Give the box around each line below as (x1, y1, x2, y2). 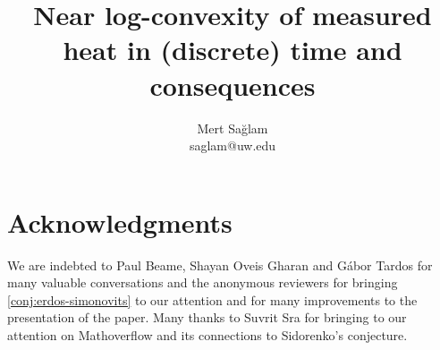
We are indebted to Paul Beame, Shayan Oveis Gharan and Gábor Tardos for (7, 255, 433, 274)
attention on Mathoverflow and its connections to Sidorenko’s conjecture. (7, 326, 408, 344)
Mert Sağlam (197, 118, 268, 137)
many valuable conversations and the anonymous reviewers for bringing (7, 273, 398, 292)
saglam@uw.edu (189, 136, 276, 155)
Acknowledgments (7, 203, 233, 240)
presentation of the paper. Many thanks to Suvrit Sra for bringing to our (7, 308, 407, 327)
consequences (149, 66, 316, 103)
